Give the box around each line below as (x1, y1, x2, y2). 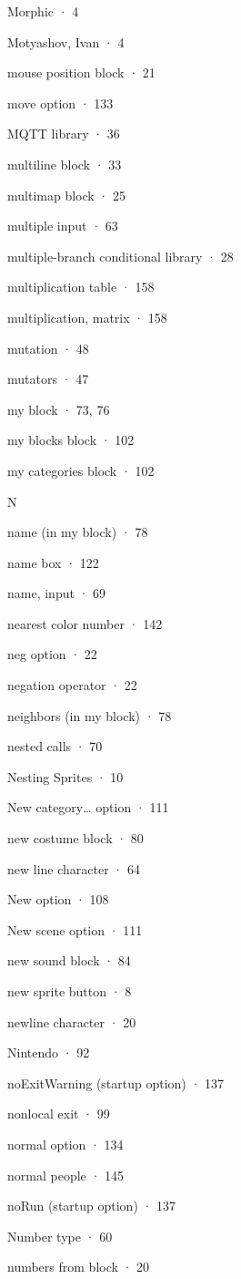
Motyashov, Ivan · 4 (7, 32, 125, 51)
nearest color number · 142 (7, 614, 163, 633)
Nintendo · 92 (7, 1043, 90, 1062)
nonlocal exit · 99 (7, 1104, 110, 1123)
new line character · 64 (7, 859, 140, 878)
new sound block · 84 (7, 951, 131, 970)
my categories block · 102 (7, 460, 155, 480)
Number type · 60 (7, 1226, 113, 1245)
